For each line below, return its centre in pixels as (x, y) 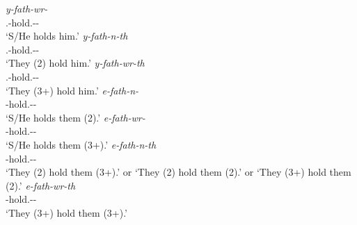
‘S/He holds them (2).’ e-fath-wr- (76, 117)
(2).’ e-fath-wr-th (41, 185)
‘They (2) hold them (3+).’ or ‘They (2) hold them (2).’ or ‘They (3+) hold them (178, 172)
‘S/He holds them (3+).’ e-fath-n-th (81, 144)
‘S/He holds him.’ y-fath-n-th (67, 36)
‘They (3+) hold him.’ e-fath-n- (72, 90)
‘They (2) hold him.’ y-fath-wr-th (75, 63)
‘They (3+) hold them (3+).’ (67, 212)
